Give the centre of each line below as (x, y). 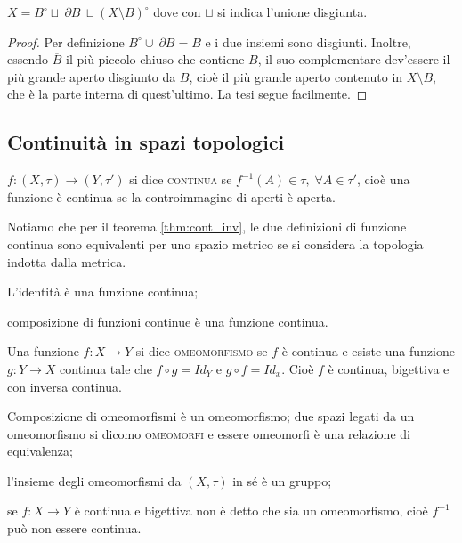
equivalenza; (40, 451)
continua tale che (106, 368)
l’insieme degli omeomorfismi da (94, 480)
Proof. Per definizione (66, 41)
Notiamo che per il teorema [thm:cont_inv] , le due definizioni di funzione (207, 227)
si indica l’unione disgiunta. (292, 12)
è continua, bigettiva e (389, 368)
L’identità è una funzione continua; (103, 292)
